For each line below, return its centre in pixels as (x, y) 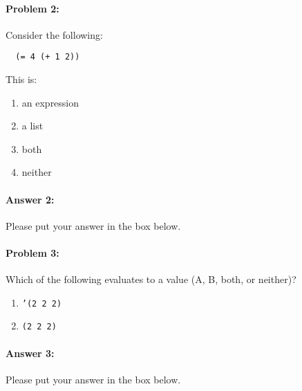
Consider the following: (54, 34)
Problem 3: (32, 253)
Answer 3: (30, 353)
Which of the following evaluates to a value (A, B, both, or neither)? (151, 279)
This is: (21, 79)
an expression (50, 102)
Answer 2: (30, 199)
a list (32, 126)
